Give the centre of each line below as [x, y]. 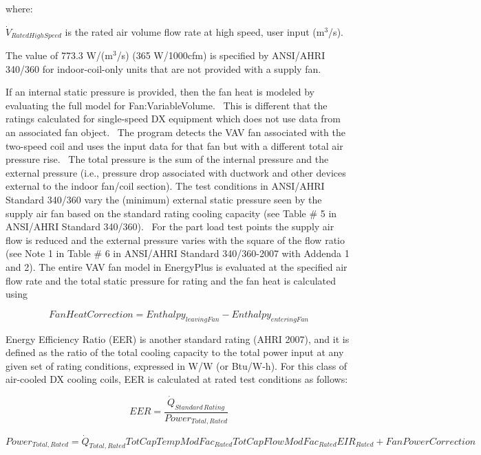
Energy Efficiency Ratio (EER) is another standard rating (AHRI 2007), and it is [178, 339]
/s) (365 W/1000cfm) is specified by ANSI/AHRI [221, 55]
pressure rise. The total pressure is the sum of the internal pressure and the [167, 159]
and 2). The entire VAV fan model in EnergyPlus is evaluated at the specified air [177, 266]
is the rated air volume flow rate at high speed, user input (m [195, 31]
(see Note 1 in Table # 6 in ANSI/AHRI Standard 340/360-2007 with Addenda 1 [178, 253]
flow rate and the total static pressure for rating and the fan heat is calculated [171, 280]
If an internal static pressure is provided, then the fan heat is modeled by [160, 92]
